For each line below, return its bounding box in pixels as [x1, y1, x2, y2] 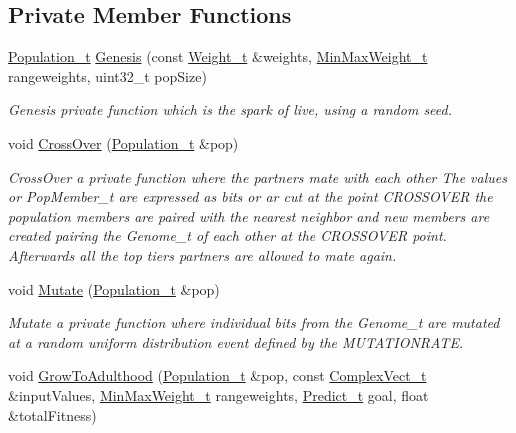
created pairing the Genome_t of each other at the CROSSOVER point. [8, 225, 447, 246]
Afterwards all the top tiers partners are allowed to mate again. [8, 244, 397, 265]
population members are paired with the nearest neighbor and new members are [8, 205, 490, 226]
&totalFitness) [8, 404, 97, 425]
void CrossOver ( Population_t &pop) [8, 132, 239, 153]
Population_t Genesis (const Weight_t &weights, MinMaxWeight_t [8, 46, 428, 67]
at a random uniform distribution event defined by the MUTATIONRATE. [8, 331, 464, 352]
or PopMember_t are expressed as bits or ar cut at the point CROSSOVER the [8, 186, 493, 207]
